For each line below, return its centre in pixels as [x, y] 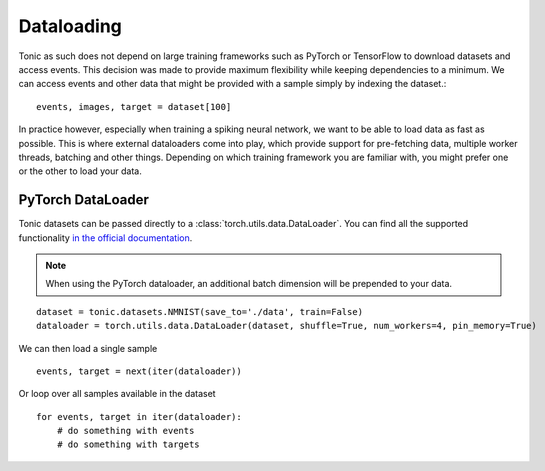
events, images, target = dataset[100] [134, 106]
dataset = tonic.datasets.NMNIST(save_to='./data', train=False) [200, 311]
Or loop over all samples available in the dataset [117, 394]
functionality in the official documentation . [105, 237]
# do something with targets [128, 444]
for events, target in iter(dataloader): [139, 416]
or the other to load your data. [80, 171]
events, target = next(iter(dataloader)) [139, 371]
